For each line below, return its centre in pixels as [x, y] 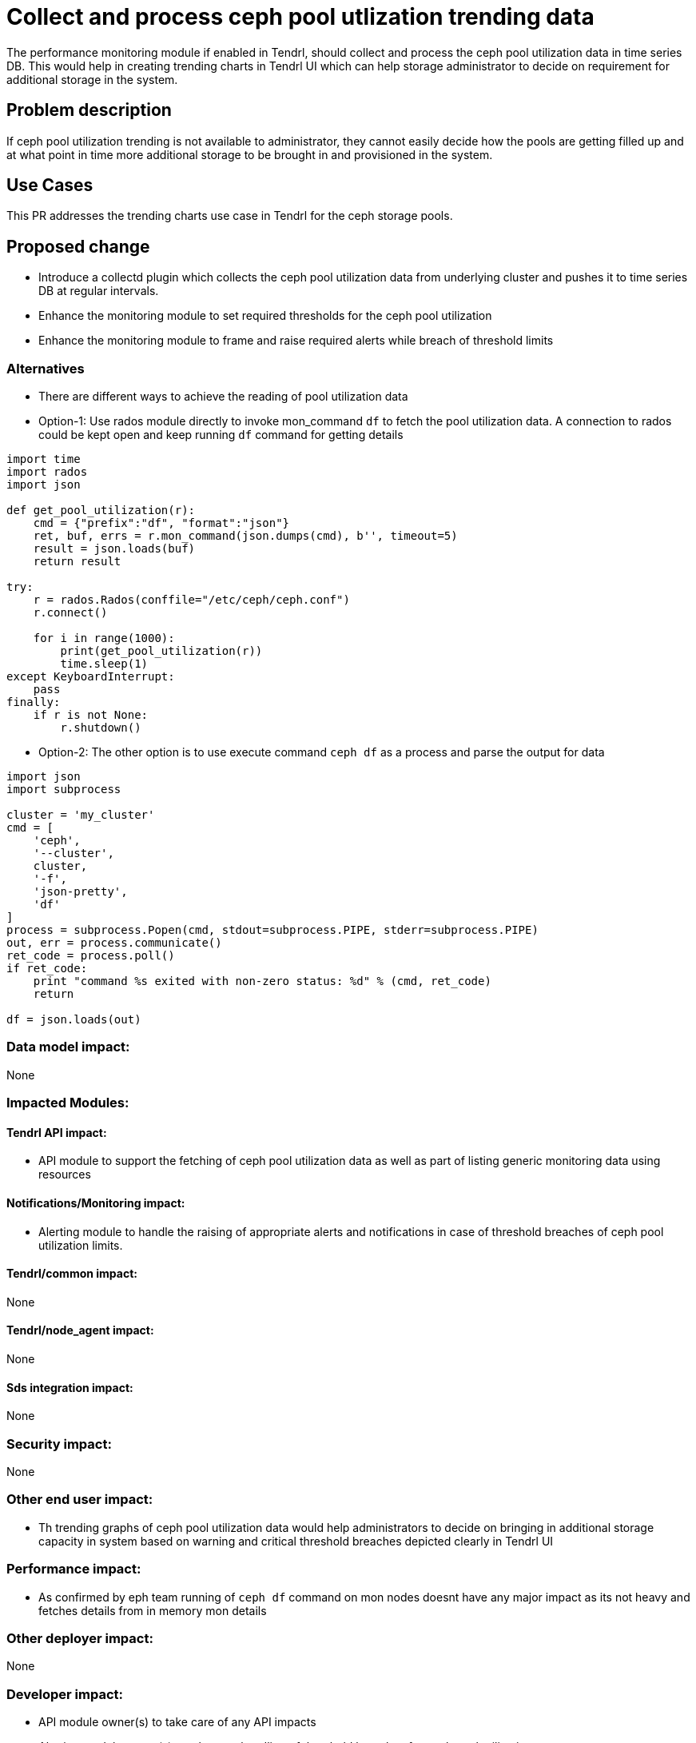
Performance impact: [74, 1569]
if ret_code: [47, 969]
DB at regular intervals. [99, 291]
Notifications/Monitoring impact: [96, 1203]
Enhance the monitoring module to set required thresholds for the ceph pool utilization [265, 316]
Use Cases [50, 185]
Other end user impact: [80, 1500]
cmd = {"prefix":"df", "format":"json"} [161, 523]
